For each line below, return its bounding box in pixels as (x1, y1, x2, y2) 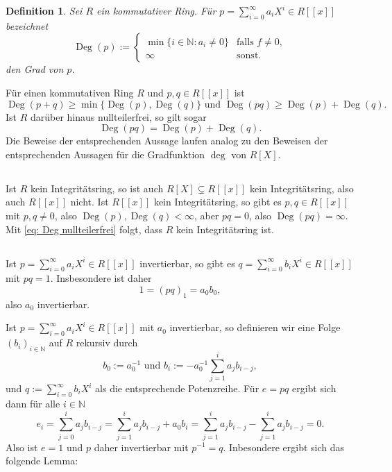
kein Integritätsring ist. (176, 221, 275, 236)
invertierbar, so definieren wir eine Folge (169, 320, 341, 335)
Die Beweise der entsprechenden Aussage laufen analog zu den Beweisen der (6, 133, 328, 148)
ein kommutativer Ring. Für (96, 3, 216, 17)
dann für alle (6, 396, 60, 410)
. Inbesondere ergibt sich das (223, 439, 345, 454)
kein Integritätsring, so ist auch (30, 180, 164, 195)
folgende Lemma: (6, 453, 78, 468)
